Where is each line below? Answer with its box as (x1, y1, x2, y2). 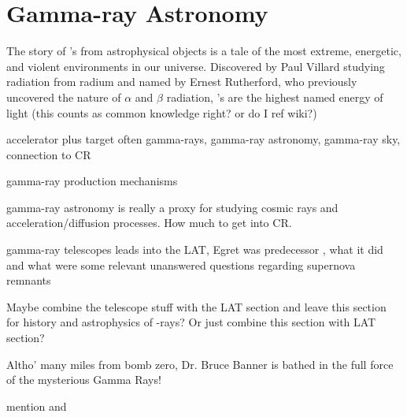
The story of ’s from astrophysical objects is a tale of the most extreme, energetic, (6, 43, 401, 59)
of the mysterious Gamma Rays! (6, 371, 161, 388)
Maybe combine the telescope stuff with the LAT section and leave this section (6, 298, 387, 315)
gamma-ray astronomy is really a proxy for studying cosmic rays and (6, 199, 339, 215)
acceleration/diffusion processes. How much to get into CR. (6, 214, 292, 231)
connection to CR (6, 146, 91, 162)
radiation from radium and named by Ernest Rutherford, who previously (6, 73, 357, 90)
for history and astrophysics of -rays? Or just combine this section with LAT (6, 314, 376, 330)
